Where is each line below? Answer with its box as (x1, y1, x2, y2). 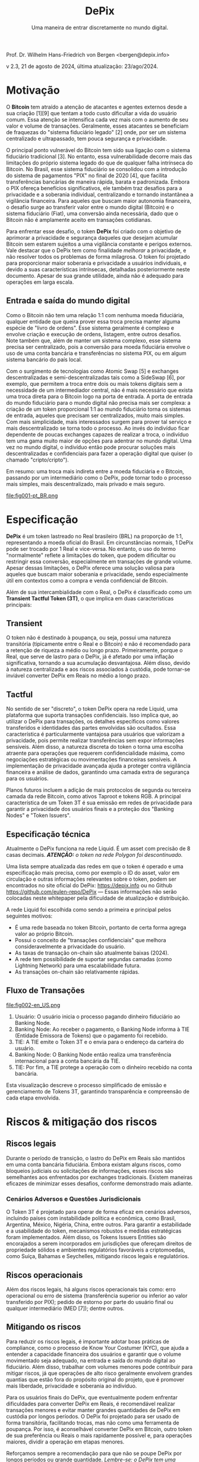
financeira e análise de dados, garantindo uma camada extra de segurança (6, 769, 190, 776)
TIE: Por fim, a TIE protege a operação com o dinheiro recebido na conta (14, 1063, 192, 1071)
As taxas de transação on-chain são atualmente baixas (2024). (14, 949, 169, 956)
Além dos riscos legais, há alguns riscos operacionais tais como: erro (6, 1286, 176, 1293)
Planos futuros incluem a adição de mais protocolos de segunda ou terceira (6, 786, 191, 794)
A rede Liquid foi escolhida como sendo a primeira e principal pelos (6, 906, 172, 913)
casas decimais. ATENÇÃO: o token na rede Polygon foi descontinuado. (6, 851, 183, 859)
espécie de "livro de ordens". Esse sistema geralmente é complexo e (6, 324, 174, 332)
